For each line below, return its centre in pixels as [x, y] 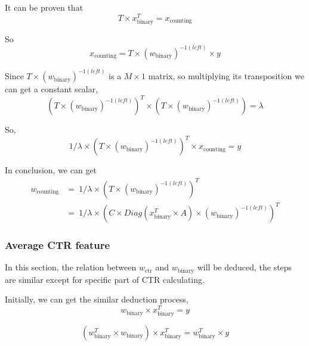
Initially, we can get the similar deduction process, [97, 299]
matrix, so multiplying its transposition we [226, 76]
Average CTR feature [58, 245]
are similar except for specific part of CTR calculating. [105, 279]
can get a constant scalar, [52, 89]
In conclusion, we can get [51, 170]
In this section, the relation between [71, 267]
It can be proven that [44, 7]
